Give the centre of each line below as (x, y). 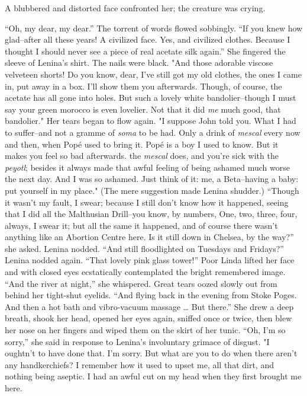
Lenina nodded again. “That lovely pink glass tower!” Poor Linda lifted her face (150, 260)
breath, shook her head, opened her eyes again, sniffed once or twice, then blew (148, 318)
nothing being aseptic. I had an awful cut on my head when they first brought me (153, 376)
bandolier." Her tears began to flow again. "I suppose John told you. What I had (151, 121)
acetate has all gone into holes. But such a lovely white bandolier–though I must (151, 98)
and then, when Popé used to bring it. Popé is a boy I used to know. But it (142, 144)
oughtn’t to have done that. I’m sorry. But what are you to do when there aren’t (151, 353)
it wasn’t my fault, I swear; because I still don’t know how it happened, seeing (147, 202)
